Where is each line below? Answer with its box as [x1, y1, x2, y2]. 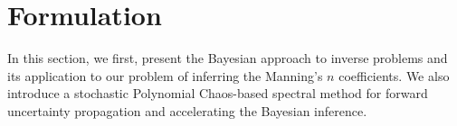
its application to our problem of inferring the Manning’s [7, 66, 323, 85]
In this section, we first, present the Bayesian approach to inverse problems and [7, 49, 448, 67]
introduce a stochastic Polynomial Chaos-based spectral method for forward [7, 84, 428, 103]
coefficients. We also [338, 66, 450, 85]
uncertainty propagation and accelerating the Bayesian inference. [7, 101, 367, 120]
